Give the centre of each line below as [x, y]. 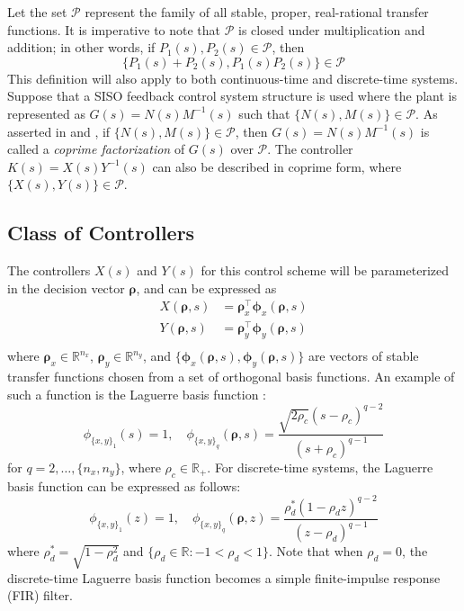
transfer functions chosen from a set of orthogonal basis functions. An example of [231, 376]
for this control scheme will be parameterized [325, 270]
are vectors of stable [363, 356]
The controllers [49, 270]
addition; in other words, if [81, 47]
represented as [46, 113]
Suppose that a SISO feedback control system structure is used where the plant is [232, 96]
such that [264, 113]
